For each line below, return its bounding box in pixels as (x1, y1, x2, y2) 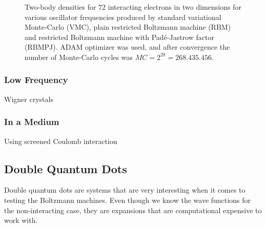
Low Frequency (4, 73, 68, 86)
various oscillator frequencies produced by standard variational (25, 11, 221, 22)
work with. (4, 215, 38, 225)
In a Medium (4, 115, 59, 128)
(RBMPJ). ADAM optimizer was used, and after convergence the (25, 42, 230, 52)
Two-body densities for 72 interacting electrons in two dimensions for (25, 2, 241, 12)
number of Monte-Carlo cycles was (25, 51, 133, 62)
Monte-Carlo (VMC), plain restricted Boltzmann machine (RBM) (25, 22, 231, 32)
